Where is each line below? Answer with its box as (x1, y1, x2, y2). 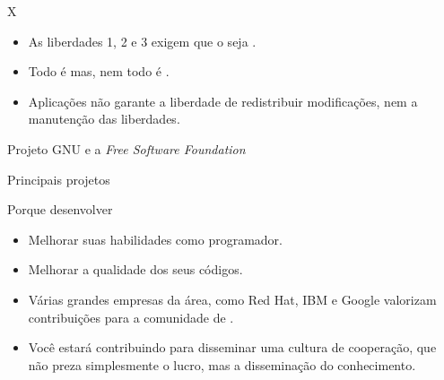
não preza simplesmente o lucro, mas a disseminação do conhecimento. (28, 355, 416, 374)
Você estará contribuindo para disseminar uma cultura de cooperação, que (28, 338, 437, 357)
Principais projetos (7, 169, 110, 188)
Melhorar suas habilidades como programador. (28, 229, 283, 248)
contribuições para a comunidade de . (28, 307, 234, 326)
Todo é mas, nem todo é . (28, 62, 170, 81)
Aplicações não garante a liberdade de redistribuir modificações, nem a (28, 91, 418, 110)
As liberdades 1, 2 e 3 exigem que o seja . (28, 31, 257, 50)
